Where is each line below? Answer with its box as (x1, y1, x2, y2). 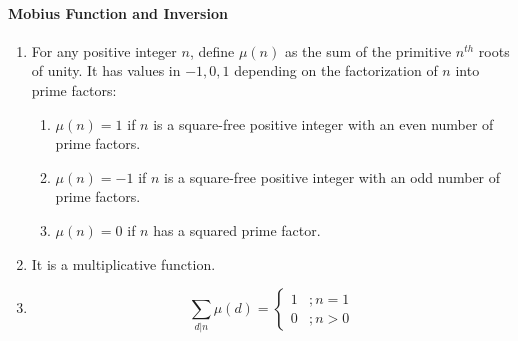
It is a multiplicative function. (31, 253, 216, 274)
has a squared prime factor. (153, 219, 321, 240)
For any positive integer (31, 40, 177, 61)
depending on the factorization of (234, 60, 438, 81)
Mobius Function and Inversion (8, 2, 228, 23)
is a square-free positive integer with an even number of (153, 113, 494, 134)
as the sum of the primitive (284, 40, 452, 61)
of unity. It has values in (31, 60, 181, 81)
